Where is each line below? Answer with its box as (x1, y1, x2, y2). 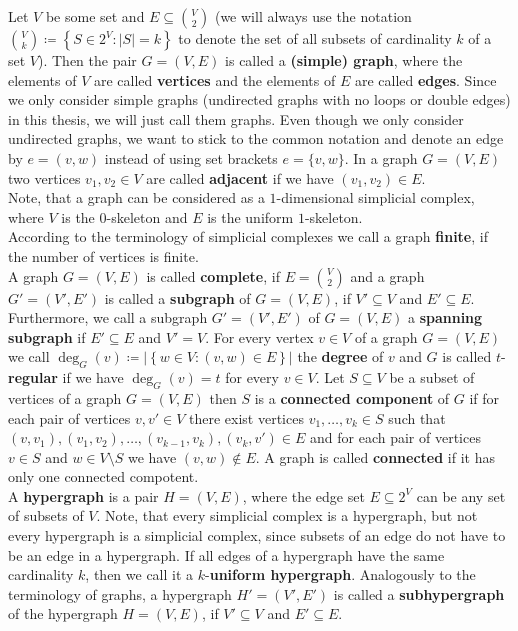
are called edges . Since (354, 69, 497, 90)
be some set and (45, 6, 145, 26)
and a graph (350, 265, 425, 286)
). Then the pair (38, 50, 137, 70)
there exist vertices (189, 407, 304, 428)
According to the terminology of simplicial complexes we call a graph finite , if (8, 226, 488, 247)
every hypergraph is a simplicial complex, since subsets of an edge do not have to (8, 525, 506, 546)
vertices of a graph (8, 387, 122, 408)
